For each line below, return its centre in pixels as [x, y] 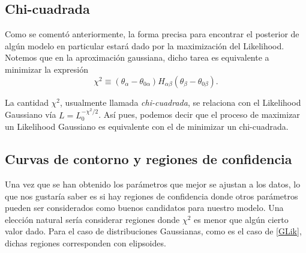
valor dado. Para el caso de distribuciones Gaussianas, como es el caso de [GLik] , [153, 231]
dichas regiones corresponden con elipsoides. [85, 242]
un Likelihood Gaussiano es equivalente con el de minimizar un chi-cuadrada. [147, 126]
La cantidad [27, 102]
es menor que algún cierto [241, 219]
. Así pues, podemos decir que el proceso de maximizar [199, 114]
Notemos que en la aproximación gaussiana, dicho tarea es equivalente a [137, 57]
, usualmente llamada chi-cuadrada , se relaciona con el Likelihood [181, 102]
